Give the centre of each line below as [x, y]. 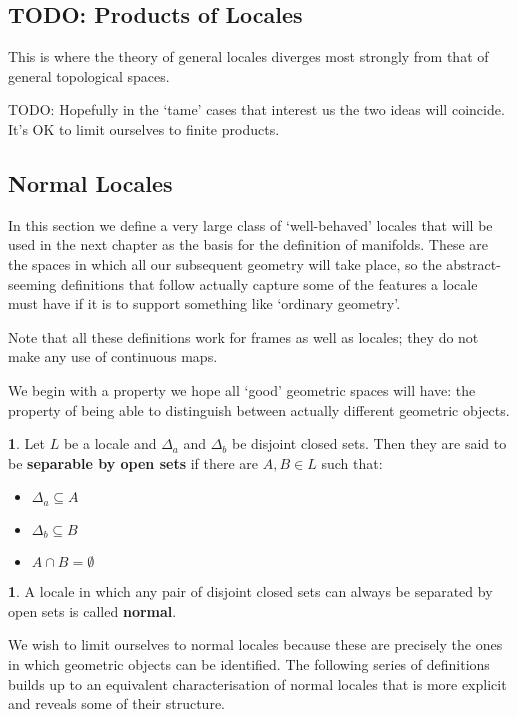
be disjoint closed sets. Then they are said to [369, 443]
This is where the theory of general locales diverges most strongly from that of [248, 56]
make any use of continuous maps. [113, 356]
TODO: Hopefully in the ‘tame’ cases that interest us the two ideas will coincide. [256, 109]
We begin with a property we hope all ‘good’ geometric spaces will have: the [242, 389]
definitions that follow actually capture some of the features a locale [269, 283]
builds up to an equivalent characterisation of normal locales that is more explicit [257, 683]
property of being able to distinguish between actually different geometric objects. [259, 409]
